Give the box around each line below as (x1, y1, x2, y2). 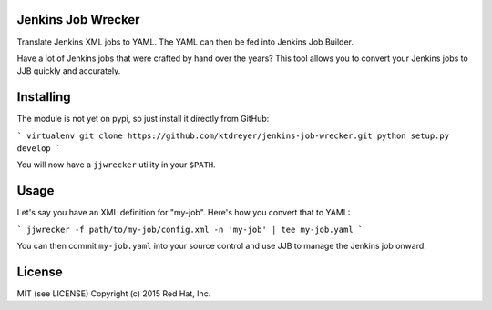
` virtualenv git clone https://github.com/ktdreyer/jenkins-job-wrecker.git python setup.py (16, 130, 450, 141)
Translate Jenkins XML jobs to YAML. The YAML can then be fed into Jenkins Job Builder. (16, 36, 354, 47)
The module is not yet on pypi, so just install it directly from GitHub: (16, 114, 270, 125)
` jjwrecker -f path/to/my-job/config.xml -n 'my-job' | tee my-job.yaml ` (16, 224, 364, 235)
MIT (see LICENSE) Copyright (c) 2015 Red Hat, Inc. (16, 287, 211, 299)
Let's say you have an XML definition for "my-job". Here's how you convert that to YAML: (16, 207, 351, 218)
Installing (16, 89, 72, 105)
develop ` (16, 143, 61, 154)
